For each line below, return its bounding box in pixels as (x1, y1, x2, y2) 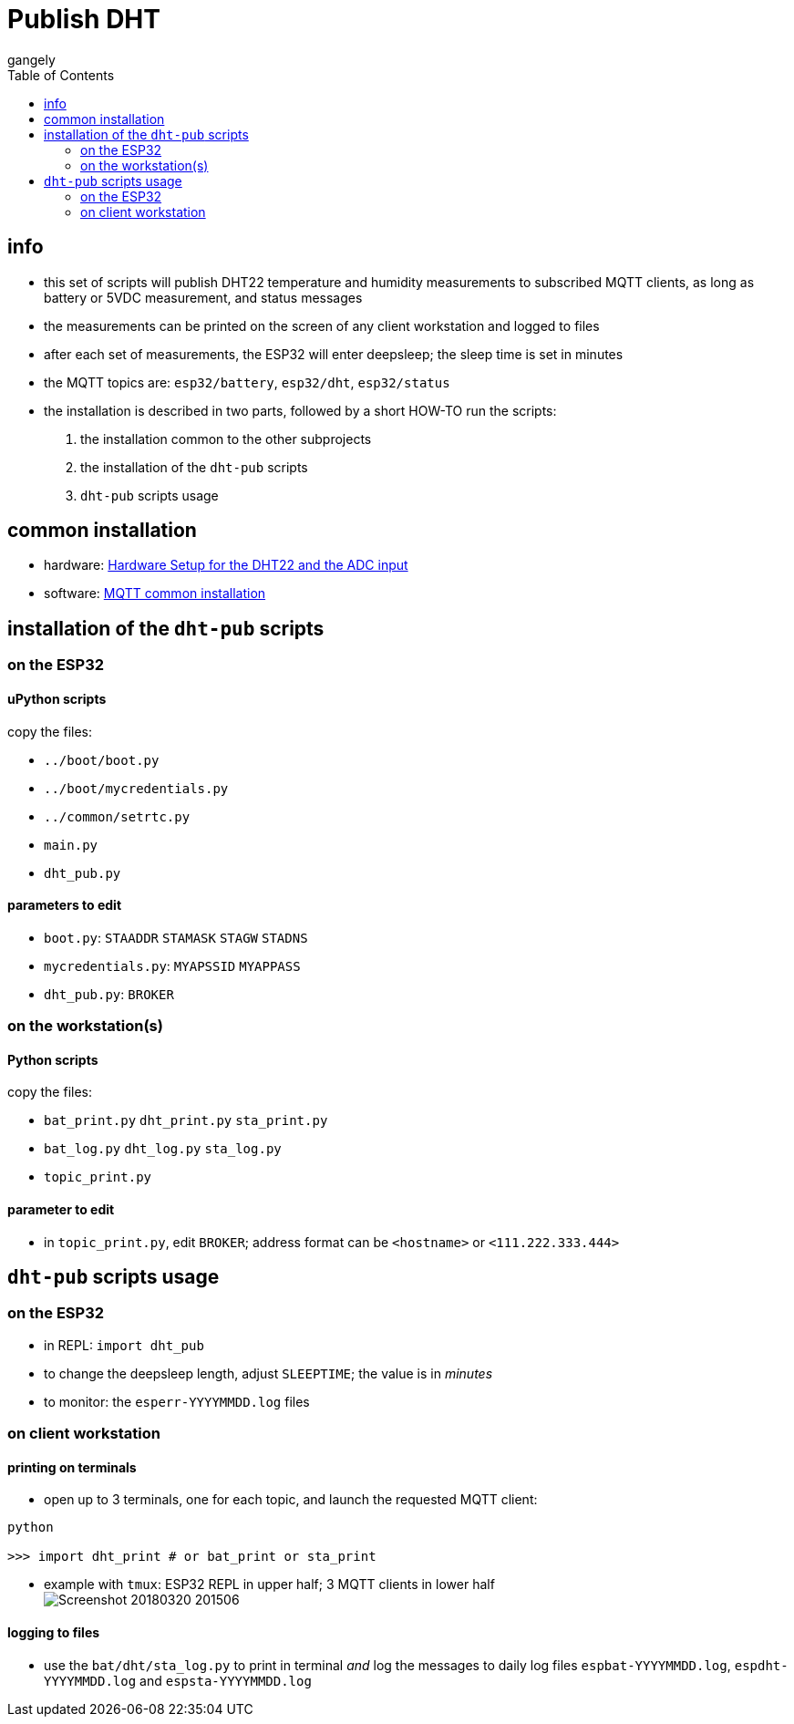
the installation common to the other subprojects (80, 430, 372, 447)
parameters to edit (7, 897, 122, 914)
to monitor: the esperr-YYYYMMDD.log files (44, 1393, 310, 1409)
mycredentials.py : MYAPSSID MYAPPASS (44, 957, 301, 974)
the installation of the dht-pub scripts (80, 459, 308, 475)
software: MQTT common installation (44, 585, 266, 602)
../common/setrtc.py (44, 809, 191, 824)
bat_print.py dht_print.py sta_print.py (44, 1113, 328, 1129)
